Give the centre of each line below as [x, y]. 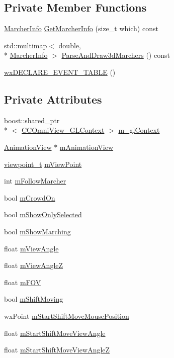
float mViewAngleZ [34, 265]
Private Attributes [53, 99]
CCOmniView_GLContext [63, 130]
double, [70, 45]
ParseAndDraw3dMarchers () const [116, 55]
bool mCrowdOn [30, 197]
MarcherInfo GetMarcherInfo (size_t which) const [81, 28]
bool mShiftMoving [34, 299]
